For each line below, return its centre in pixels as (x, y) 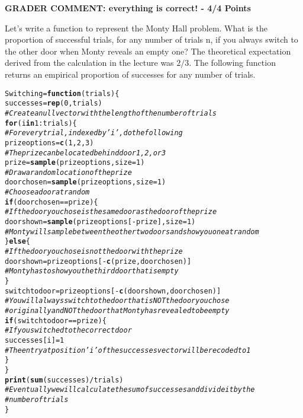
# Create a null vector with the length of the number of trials (111, 113)
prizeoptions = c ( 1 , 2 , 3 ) (49, 143)
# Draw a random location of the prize (68, 172)
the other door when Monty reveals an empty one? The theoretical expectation (148, 51)
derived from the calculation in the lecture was (89, 63)
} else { (17, 242)
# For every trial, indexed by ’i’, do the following (94, 133)
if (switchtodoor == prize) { (56, 320)
